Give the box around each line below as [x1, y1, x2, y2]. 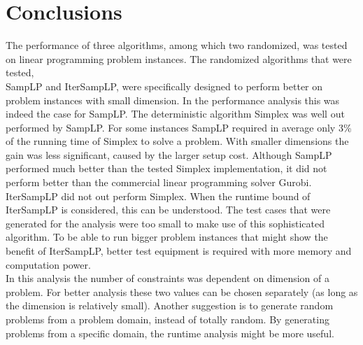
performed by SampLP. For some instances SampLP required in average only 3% [6, 120, 352, 134]
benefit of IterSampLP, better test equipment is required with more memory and [6, 244, 352, 258]
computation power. [6, 257, 91, 272]
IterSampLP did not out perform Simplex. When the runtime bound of [6, 188, 311, 203]
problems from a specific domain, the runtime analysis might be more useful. [6, 325, 334, 340]
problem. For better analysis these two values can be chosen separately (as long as [6, 284, 358, 299]
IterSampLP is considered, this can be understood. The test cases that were [6, 202, 331, 217]
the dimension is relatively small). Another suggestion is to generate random [6, 298, 334, 313]
